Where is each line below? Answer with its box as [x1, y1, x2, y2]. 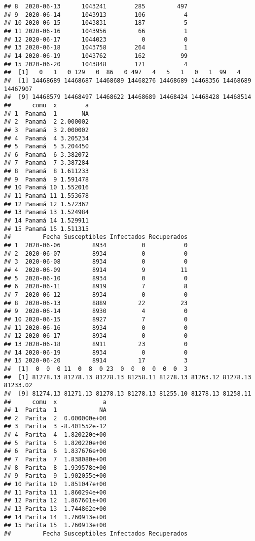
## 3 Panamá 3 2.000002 [4, 126, 89, 134]
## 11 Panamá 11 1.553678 [4, 192, 89, 200]
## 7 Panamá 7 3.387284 [4, 159, 89, 167]
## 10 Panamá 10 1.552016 [4, 184, 89, 191]
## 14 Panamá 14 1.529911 [4, 217, 89, 225]
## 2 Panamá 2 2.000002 [4, 118, 89, 126]
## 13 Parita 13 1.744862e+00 [4, 505, 107, 513]
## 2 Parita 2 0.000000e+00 [4, 414, 107, 422]
